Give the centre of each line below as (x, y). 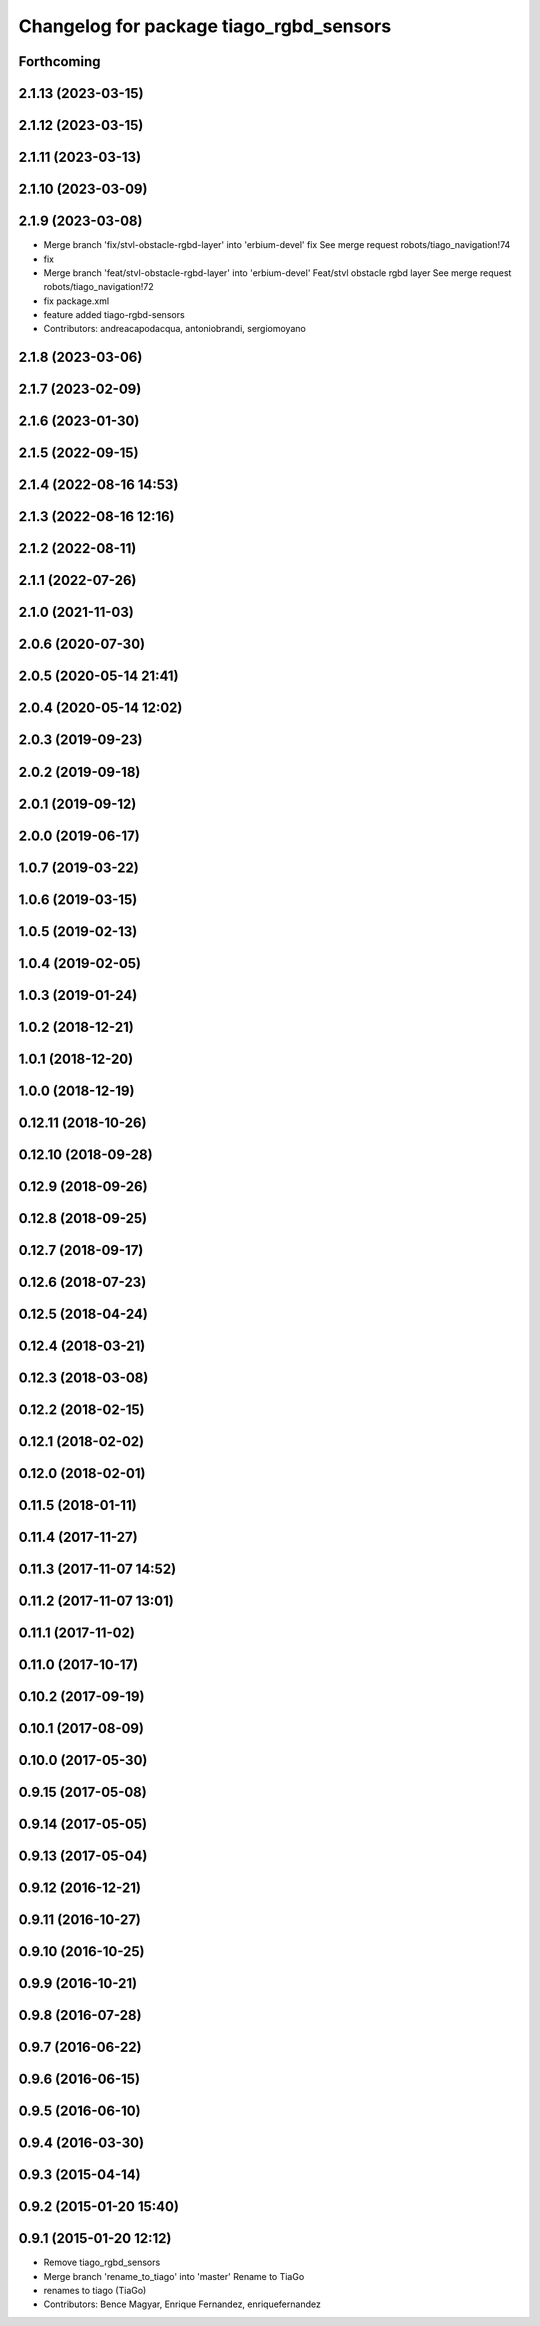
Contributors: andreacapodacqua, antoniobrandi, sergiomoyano (175, 329)
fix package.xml (76, 301)
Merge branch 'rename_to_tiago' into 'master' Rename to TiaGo (174, 2276)
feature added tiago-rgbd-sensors (114, 315)
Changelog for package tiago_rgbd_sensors (205, 26)
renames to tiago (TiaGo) (95, 2291)
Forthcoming (59, 61)
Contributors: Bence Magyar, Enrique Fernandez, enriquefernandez (182, 2304)
